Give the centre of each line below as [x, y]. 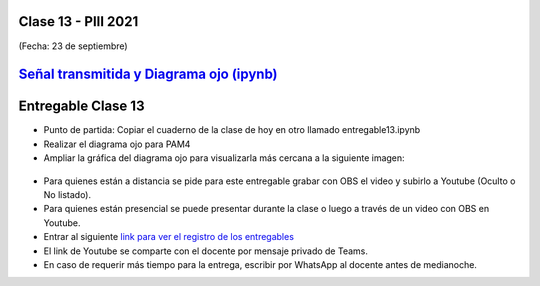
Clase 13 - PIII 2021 [78, 21]
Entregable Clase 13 [81, 106]
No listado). [67, 194]
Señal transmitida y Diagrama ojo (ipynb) [148, 74]
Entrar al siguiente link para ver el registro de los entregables [169, 237]
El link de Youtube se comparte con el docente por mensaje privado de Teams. [206, 251]
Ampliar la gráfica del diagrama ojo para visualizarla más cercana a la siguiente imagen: [224, 158]
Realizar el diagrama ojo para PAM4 [117, 144]
